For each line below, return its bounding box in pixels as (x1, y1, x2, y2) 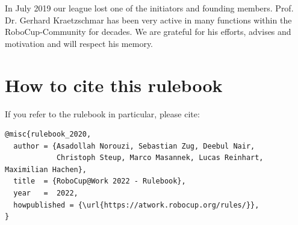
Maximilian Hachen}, (5, 165, 87, 174)
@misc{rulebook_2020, (5, 130, 92, 139)
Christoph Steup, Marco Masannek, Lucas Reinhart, (56, 153, 264, 162)
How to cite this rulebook (5, 72, 223, 97)
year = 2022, (13, 189, 78, 198)
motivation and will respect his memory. (5, 37, 154, 49)
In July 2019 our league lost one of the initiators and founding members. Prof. (5, 2, 294, 14)
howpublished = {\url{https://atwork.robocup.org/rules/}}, (13, 200, 259, 209)
